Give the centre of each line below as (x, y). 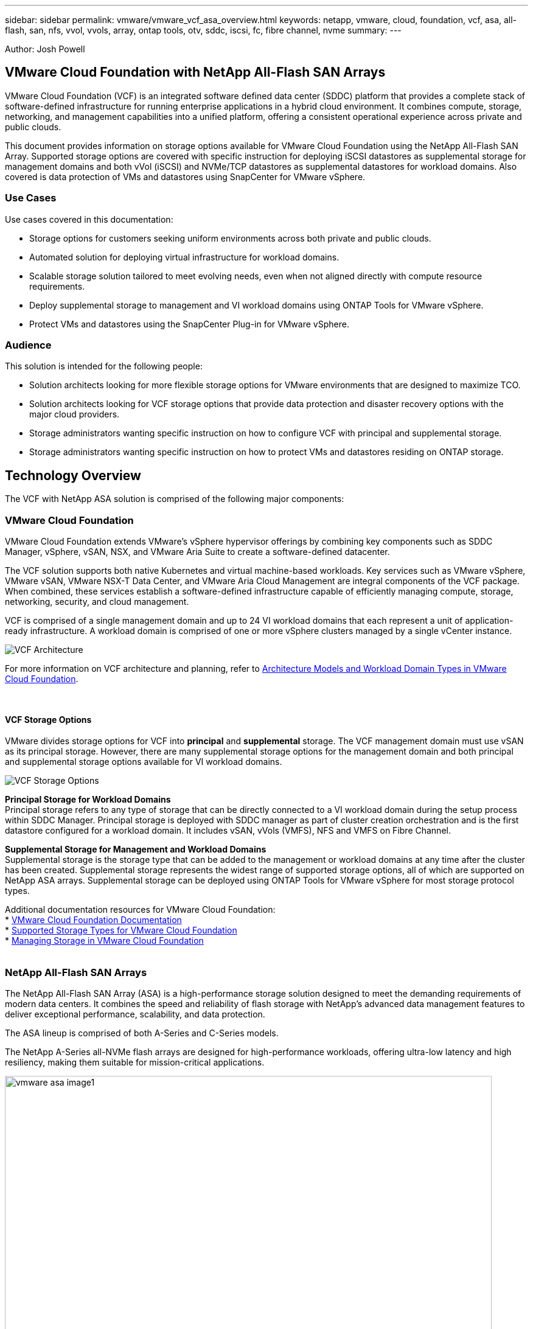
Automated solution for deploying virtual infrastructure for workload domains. (184, 257)
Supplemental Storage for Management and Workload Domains (136, 849)
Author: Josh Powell (45, 49)
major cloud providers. (75, 414)
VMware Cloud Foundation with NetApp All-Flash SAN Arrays (195, 72)
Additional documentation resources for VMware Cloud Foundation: (140, 910)
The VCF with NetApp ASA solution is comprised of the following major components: (175, 499)
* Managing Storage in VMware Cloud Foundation (104, 941)
